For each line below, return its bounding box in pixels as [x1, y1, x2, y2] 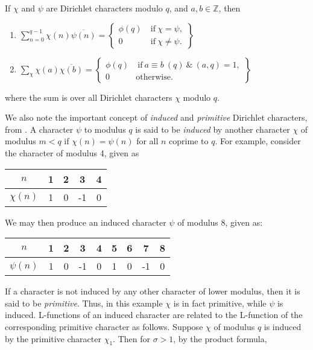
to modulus [84, 122, 126, 135]
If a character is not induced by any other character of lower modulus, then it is [5, 285, 300, 297]
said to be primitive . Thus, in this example [5, 296, 163, 309]
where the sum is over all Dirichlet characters [5, 91, 172, 103]
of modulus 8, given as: [177, 215, 263, 228]
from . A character [5, 122, 74, 135]
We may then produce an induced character [5, 215, 166, 228]
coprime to [169, 135, 209, 147]
